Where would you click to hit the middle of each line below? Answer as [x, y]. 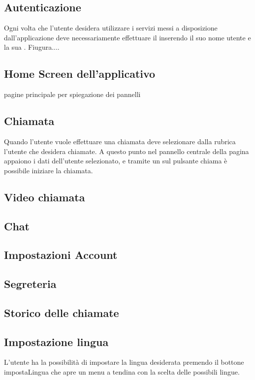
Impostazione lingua [56, 341]
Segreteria [30, 284]
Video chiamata [45, 197]
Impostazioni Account [61, 255]
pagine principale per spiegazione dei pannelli [72, 94]
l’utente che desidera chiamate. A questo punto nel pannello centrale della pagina [127, 151]
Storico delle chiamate [62, 312]
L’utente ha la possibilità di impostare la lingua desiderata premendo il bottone [124, 362]
